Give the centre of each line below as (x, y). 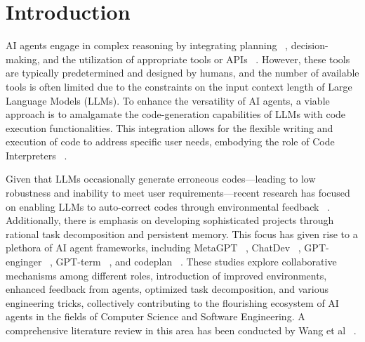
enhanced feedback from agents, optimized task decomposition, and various (167, 289)
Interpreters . (36, 155)
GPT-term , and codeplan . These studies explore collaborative (196, 262)
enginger (24, 262)
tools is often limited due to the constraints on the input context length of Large (179, 86)
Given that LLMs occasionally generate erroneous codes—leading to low (161, 179)
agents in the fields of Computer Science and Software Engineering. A (155, 316)
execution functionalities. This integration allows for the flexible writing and (170, 127)
